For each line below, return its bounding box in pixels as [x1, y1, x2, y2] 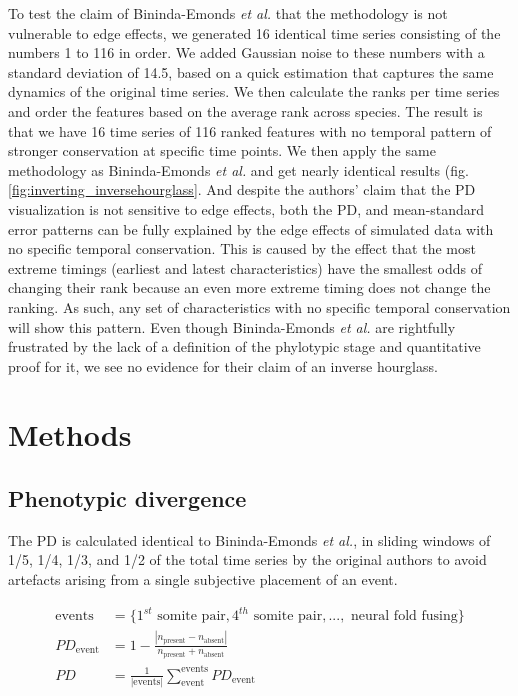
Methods [8, 414, 132, 455]
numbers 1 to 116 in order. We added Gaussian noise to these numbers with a [8, 42, 485, 63]
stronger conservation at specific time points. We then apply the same [8, 140, 436, 161]
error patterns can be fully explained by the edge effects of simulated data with [8, 218, 494, 239]
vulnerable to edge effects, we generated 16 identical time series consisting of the [8, 22, 501, 43]
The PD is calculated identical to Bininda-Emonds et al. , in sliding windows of [8, 529, 491, 550]
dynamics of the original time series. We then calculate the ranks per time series [8, 81, 500, 102]
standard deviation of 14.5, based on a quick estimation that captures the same [8, 61, 494, 82]
